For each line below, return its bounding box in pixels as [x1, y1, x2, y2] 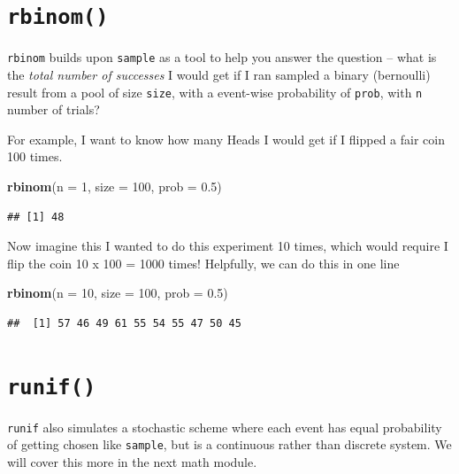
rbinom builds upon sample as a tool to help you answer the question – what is [7, 48, 437, 66]
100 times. [7, 147, 63, 166]
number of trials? [7, 100, 100, 119]
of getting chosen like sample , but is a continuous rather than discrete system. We [7, 435, 452, 454]
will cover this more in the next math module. [7, 453, 257, 471]
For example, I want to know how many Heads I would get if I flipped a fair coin [7, 129, 445, 148]
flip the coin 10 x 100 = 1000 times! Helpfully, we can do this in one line [7, 253, 400, 272]
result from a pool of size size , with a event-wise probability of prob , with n [7, 82, 423, 101]
